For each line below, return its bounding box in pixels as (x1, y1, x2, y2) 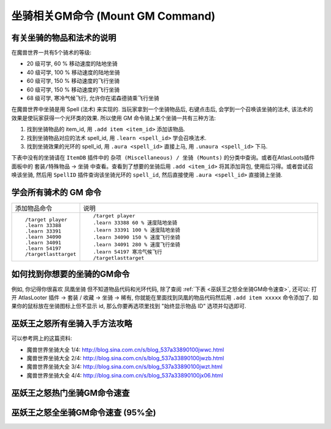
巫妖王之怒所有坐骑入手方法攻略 (11, 319, 132, 329)
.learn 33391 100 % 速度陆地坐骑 (93, 227, 180, 233)
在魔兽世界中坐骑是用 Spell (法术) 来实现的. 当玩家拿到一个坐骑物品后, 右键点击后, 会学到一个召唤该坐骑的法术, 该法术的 (11, 106, 313, 113)
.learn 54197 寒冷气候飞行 (93, 249, 162, 255)
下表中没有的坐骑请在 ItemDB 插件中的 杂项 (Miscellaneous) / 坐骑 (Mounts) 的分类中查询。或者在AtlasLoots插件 (11, 154, 315, 161)
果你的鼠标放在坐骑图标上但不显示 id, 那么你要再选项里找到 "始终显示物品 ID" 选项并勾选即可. (11, 303, 246, 310)
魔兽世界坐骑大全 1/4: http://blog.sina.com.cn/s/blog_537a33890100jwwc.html (26, 346, 224, 353)
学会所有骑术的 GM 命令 (11, 187, 102, 198)
